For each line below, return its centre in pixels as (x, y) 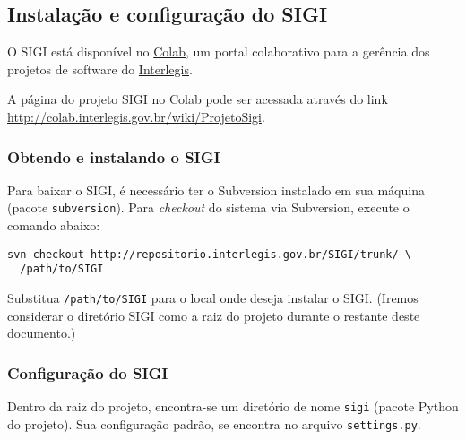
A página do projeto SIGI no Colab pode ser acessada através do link (198, 99)
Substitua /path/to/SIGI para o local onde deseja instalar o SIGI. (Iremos (213, 297)
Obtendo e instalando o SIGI (114, 156)
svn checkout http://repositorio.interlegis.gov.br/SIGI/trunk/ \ (210, 254)
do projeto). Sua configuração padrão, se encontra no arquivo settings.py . (214, 423)
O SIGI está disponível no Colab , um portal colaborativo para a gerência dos (219, 52)
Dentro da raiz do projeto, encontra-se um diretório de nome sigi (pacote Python (233, 406)
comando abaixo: (54, 225)
